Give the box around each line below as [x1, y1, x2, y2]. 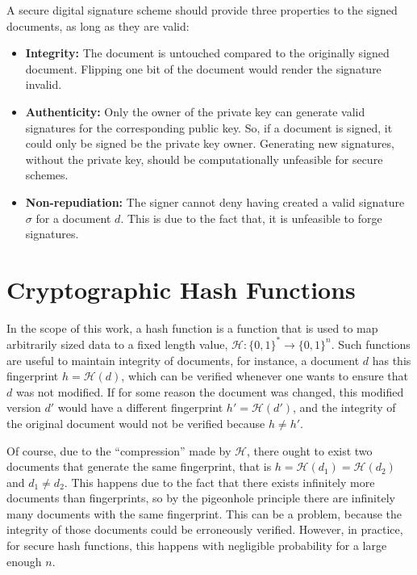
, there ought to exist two [246, 442, 373, 459]
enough [6, 552, 42, 569]
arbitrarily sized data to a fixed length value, [6, 335, 228, 352]
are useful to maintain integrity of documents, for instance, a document [6, 351, 360, 368]
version [6, 399, 41, 416]
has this [372, 351, 411, 368]
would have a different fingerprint [57, 399, 223, 416]
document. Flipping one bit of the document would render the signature [25, 60, 382, 77]
